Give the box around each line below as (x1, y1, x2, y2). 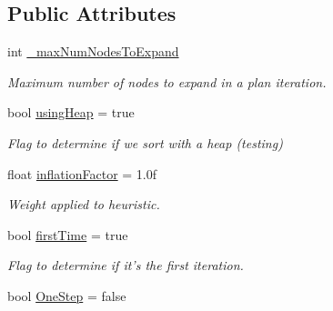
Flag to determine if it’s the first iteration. (7, 256, 244, 275)
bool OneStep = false (7, 286, 126, 305)
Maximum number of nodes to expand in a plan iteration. (7, 72, 327, 91)
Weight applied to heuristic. (7, 195, 160, 214)
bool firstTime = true (7, 225, 128, 244)
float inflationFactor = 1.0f (7, 164, 157, 183)
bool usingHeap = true (7, 103, 135, 122)
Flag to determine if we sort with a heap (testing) (7, 133, 283, 152)
